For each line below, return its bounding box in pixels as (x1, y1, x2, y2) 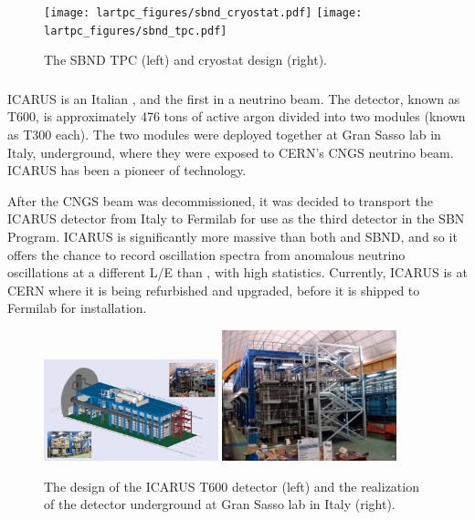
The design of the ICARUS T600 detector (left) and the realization (44, 476, 419, 495)
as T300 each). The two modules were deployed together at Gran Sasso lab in (7, 125, 441, 144)
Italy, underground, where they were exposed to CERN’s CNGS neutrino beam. (7, 142, 454, 161)
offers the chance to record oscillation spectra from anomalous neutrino (7, 244, 406, 264)
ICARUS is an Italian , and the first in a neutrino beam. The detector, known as (7, 88, 460, 108)
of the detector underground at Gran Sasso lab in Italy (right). (44, 494, 396, 514)
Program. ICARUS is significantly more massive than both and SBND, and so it (7, 226, 458, 245)
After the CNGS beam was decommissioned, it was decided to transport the (7, 191, 434, 210)
